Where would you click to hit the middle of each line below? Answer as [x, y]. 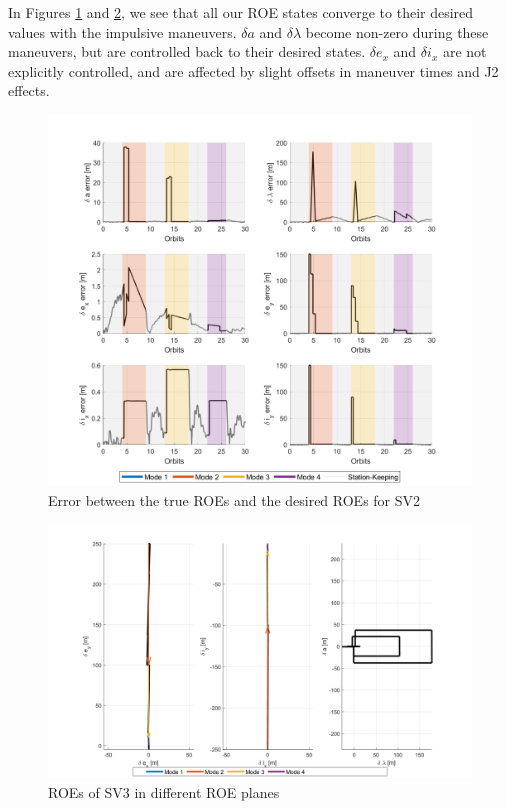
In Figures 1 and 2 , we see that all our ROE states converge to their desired [241, 12]
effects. [29, 90]
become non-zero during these [397, 31]
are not [464, 51]
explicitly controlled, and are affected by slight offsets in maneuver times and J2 [253, 70]
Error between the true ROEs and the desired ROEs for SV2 [234, 499]
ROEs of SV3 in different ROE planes [164, 791]
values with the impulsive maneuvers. [122, 31]
